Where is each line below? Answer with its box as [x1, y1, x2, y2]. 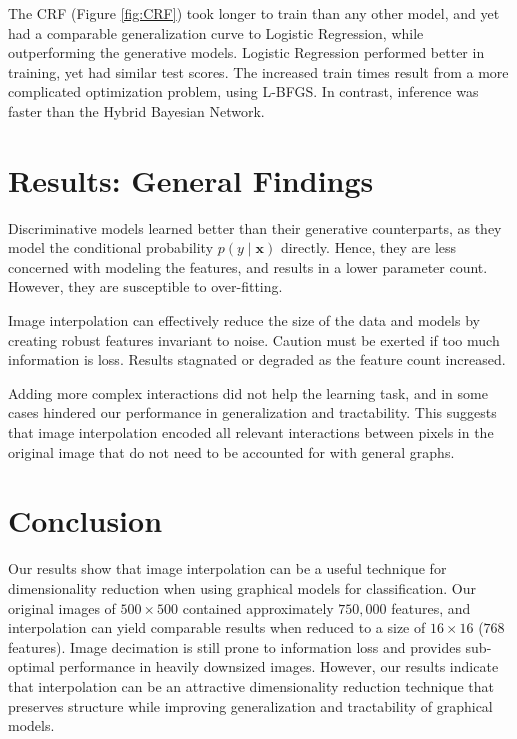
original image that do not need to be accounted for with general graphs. [8, 441, 455, 462]
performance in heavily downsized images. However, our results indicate [59, 656, 499, 677]
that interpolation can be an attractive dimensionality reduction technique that [8, 675, 494, 696]
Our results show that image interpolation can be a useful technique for [8, 558, 447, 579]
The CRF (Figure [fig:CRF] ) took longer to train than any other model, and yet [8, 3, 500, 23]
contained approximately [182, 597, 334, 618]
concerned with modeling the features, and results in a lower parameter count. [8, 256, 488, 277]
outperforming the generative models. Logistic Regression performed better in [8, 42, 485, 63]
